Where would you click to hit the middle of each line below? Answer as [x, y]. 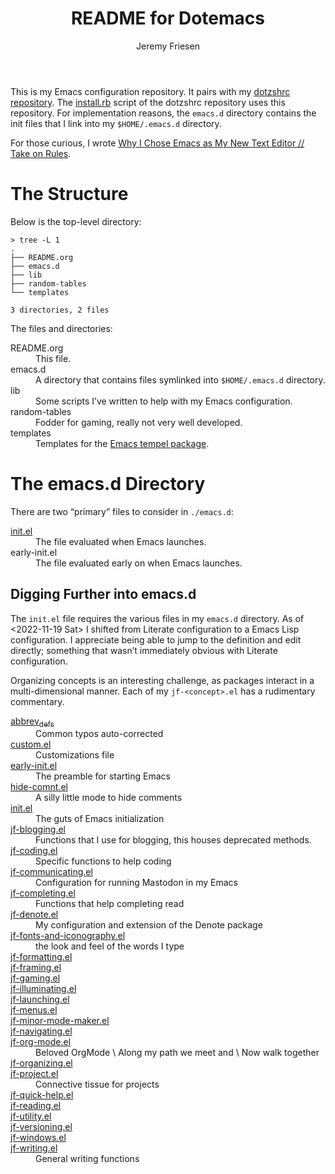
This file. [53, 358]
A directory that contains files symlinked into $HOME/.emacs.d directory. [180, 379]
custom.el [31, 744]
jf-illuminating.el [43, 989]
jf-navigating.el [41, 1031]
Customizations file [75, 755]
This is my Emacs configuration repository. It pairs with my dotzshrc [150, 91]
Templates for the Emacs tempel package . [122, 443]
